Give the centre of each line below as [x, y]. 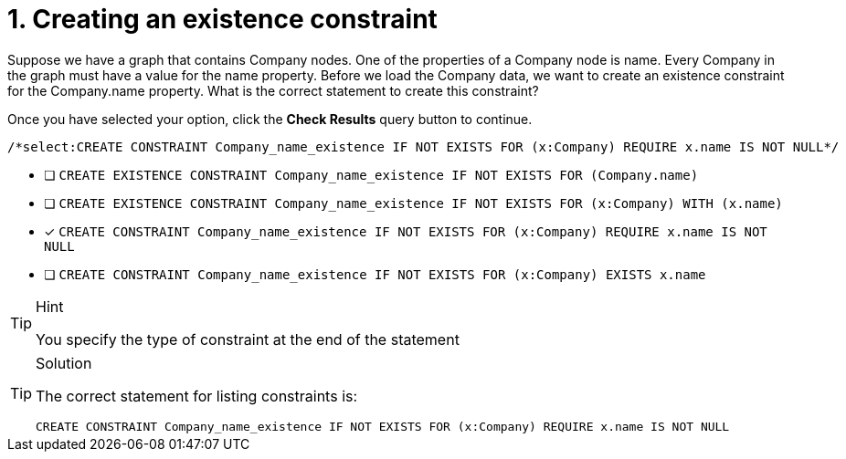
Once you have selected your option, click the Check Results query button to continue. [270, 119]
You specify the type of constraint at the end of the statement [248, 339]
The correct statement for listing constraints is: [197, 396]
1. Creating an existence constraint [222, 19]
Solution [64, 363]
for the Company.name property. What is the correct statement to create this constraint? [273, 90]
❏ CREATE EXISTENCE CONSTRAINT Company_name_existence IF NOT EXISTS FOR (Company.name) [371, 174]
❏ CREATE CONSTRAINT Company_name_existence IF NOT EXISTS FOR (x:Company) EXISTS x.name [375, 274]
